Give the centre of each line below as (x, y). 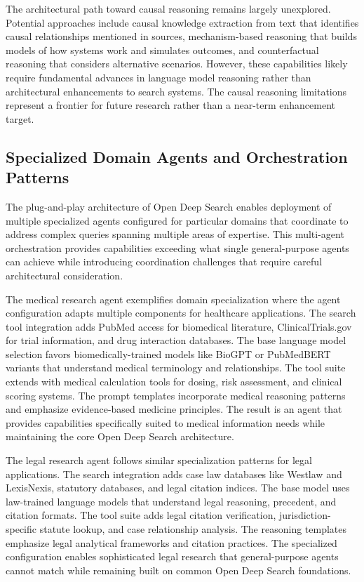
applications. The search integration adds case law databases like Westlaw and (174, 474)
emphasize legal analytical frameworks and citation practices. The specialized (171, 542)
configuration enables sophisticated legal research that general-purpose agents (172, 556)
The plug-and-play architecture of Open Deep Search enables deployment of (169, 206)
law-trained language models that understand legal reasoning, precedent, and (171, 501)
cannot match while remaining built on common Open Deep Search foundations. (178, 570)
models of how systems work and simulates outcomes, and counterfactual (162, 49)
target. (20, 118)
